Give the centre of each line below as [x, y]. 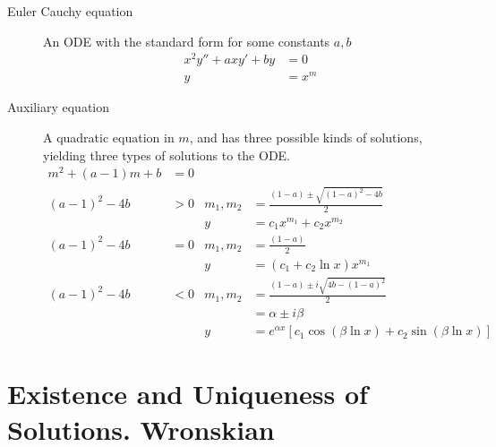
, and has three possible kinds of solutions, [306, 137]
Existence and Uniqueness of [188, 394]
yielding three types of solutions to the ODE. [167, 155]
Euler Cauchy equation [70, 11]
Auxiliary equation [59, 107]
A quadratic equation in [109, 137]
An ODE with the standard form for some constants [187, 41]
